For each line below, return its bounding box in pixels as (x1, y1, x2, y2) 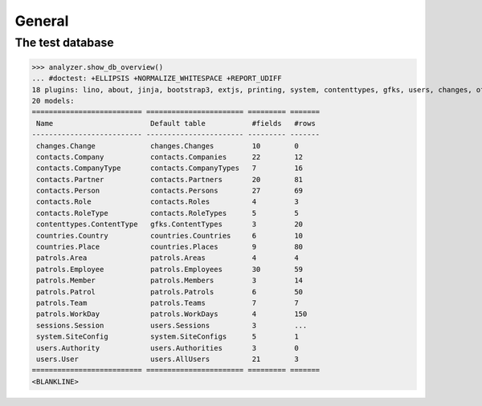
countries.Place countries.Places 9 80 (36, 242, 304, 252)
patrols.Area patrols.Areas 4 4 (36, 254, 299, 262)
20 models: (31, 96, 75, 105)
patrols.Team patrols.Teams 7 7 (36, 298, 299, 307)
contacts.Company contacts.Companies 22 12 (36, 152, 304, 161)
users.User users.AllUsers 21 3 (36, 354, 299, 363)
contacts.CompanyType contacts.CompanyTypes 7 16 (36, 164, 304, 173)
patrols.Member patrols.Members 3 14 (36, 276, 304, 285)
